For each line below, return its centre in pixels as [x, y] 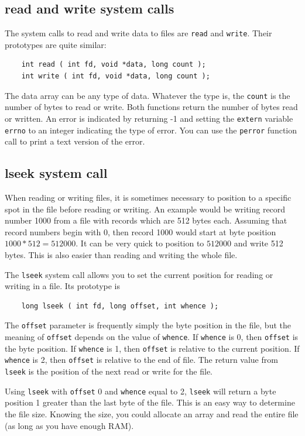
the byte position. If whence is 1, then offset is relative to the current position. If [152, 348]
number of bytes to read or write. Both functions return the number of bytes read [151, 107]
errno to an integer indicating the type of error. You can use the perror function [151, 130]
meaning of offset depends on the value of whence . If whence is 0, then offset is [152, 337]
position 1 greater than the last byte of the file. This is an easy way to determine [150, 402]
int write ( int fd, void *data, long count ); [116, 76]
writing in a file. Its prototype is [63, 286]
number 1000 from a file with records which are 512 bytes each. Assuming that [146, 220]
